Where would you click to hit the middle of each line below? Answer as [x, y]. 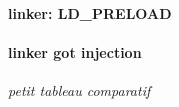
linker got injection [75, 51]
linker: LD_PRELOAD [90, 12]
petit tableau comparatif [79, 89]
